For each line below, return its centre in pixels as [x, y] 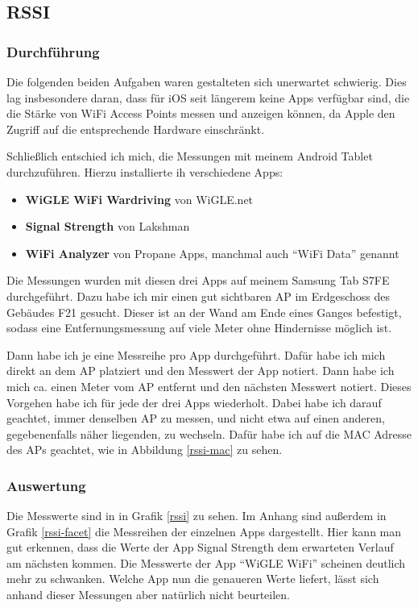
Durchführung [53, 51]
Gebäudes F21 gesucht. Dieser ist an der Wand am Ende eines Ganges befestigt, [204, 312]
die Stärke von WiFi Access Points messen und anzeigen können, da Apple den [201, 113]
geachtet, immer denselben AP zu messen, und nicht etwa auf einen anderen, [196, 418]
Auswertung [46, 485]
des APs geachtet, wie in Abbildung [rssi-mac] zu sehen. [145, 450]
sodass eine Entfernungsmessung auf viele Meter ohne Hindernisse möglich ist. [199, 328]
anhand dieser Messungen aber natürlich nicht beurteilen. [148, 595]
